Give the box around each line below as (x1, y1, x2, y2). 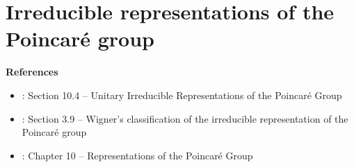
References (6, 64, 58, 79)
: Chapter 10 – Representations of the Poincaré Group (22, 148, 253, 162)
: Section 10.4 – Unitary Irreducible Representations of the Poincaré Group (22, 87, 342, 102)
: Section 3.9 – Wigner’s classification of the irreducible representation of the (22, 111, 348, 125)
